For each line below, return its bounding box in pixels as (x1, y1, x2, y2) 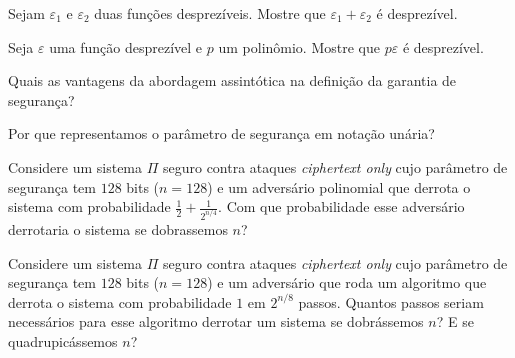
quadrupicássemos (8, 331, 118, 351)
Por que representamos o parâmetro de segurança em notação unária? (8, 123, 435, 144)
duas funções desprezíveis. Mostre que (94, 3, 326, 23)
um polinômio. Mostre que (218, 36, 380, 57)
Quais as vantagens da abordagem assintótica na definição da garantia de (8, 70, 457, 91)
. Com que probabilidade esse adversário (218, 196, 465, 217)
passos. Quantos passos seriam (298, 291, 484, 312)
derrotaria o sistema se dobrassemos (8, 219, 228, 240)
